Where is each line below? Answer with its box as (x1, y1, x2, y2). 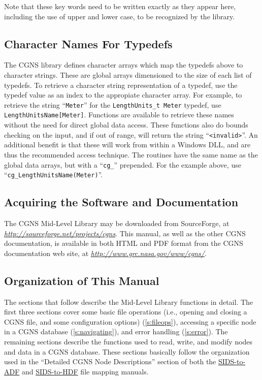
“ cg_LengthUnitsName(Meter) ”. (4, 169, 103, 180)
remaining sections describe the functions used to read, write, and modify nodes (4, 336, 253, 346)
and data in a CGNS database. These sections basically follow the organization (4, 346, 250, 357)
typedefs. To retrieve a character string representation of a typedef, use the (4, 79, 238, 90)
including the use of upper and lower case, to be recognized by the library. (4, 11, 235, 21)
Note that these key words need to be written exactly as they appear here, (4, 1, 236, 11)
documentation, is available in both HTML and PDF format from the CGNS (4, 238, 243, 248)
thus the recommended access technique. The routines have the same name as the (4, 149, 258, 160)
